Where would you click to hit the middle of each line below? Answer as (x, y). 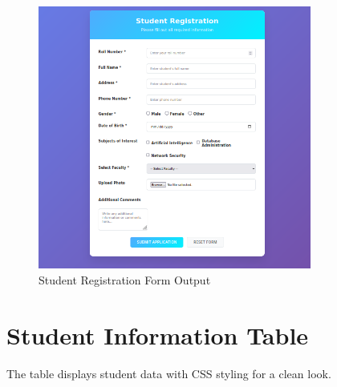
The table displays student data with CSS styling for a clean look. (169, 373)
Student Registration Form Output (125, 279)
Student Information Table (158, 335)
